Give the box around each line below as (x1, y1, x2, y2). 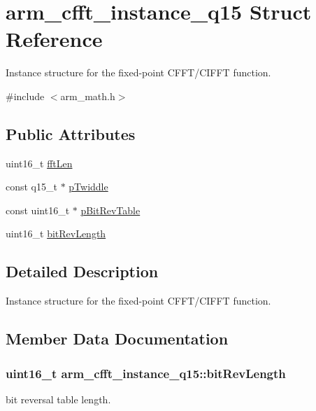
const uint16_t (6, 202, 70, 217)
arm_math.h (60, 88, 115, 103)
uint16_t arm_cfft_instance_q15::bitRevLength (6, 364, 286, 382)
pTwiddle (69, 179, 108, 194)
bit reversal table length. (6, 391, 111, 406)
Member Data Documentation (6, 328, 229, 349)
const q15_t (6, 179, 57, 194)
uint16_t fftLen (6, 155, 73, 170)
